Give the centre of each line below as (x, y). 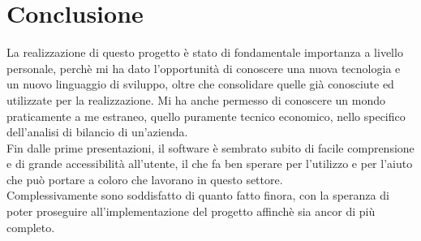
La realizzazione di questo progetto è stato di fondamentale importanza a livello (205, 52)
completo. (31, 227)
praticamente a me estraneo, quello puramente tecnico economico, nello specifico (206, 116)
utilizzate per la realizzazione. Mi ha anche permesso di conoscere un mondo (196, 99)
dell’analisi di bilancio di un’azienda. (97, 132)
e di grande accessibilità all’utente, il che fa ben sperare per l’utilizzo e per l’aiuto (210, 164)
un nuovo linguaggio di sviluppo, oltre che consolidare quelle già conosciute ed (200, 84)
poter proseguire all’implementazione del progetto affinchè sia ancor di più (191, 211)
